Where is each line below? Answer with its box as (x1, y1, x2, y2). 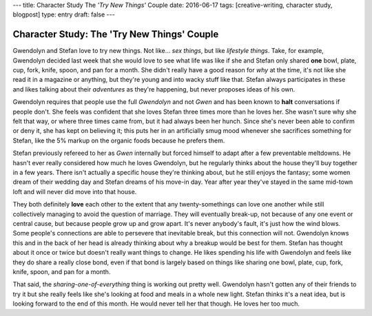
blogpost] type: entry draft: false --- (12, 10, 115, 19)
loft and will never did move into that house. (12, 187, 137, 196)
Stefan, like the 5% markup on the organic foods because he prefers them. (12, 136, 225, 145)
